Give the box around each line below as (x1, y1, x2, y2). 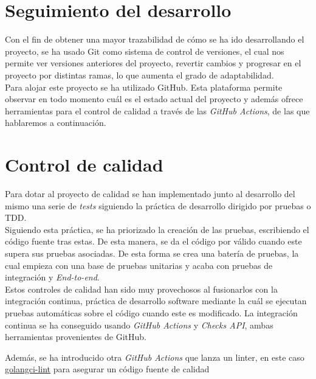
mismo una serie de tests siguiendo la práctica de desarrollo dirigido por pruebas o (5, 199, 311, 212)
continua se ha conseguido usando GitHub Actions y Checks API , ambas (5, 318, 273, 331)
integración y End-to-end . (5, 271, 100, 283)
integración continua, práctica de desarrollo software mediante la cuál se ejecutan (5, 294, 307, 307)
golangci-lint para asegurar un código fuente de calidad (5, 363, 210, 375)
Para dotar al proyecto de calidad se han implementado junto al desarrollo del (5, 187, 295, 200)
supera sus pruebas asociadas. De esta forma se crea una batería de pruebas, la (5, 246, 299, 259)
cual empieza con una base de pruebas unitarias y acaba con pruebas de (5, 259, 273, 271)
